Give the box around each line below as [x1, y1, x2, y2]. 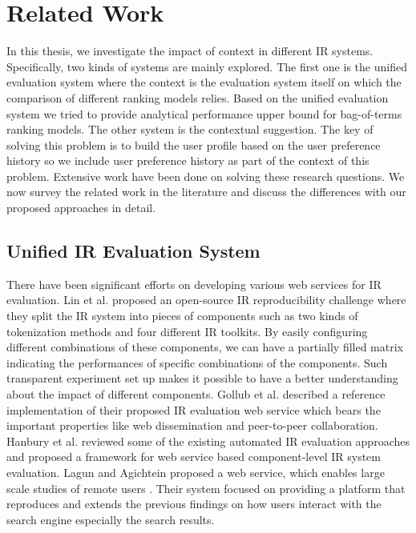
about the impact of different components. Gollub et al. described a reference [6, 386, 386, 403]
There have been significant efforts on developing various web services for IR [6, 275, 382, 292]
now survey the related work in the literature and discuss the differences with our [6, 183, 406, 200]
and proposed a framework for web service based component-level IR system [6, 448, 381, 465]
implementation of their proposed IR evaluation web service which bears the [6, 401, 381, 418]
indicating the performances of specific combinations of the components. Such [6, 354, 388, 371]
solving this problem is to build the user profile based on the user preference [6, 136, 381, 153]
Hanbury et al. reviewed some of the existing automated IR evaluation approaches [6, 432, 410, 449]
